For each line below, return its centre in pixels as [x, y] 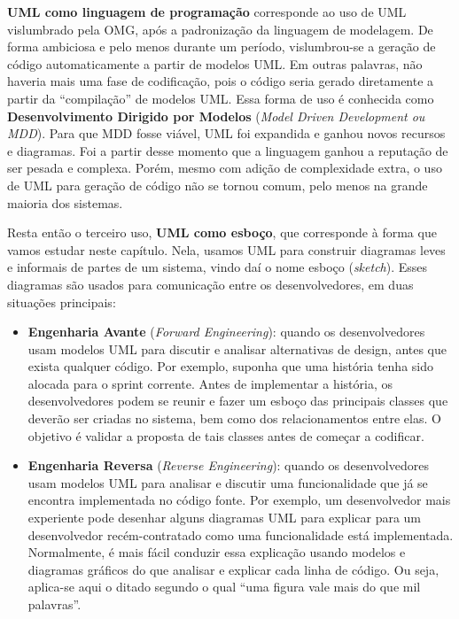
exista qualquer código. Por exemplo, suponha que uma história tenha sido [231, 366]
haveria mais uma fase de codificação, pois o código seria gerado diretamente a [221, 81]
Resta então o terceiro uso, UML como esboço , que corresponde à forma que [222, 232]
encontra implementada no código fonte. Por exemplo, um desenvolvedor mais [239, 500]
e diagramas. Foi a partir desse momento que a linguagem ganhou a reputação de [228, 150]
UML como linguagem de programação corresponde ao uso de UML [207, 12]
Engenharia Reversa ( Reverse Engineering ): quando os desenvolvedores [228, 465]
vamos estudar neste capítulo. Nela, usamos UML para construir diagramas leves [226, 249]
